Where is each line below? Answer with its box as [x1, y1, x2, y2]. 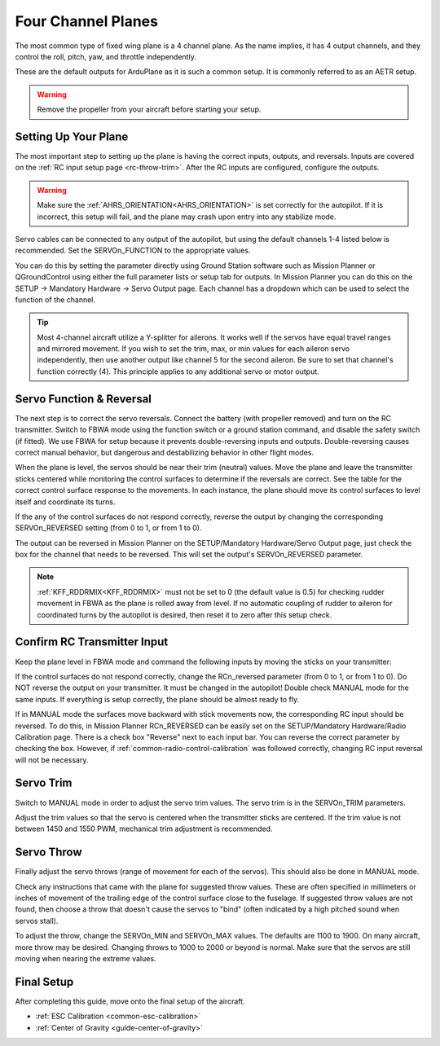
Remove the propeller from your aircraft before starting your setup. [37, 104, 262, 114]
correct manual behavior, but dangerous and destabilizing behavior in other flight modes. [15, 447, 314, 457]
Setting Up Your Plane [15, 130, 129, 143]
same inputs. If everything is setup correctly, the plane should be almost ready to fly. [15, 694, 300, 704]
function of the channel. [15, 294, 96, 305]
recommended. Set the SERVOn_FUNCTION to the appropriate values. [15, 245, 251, 256]
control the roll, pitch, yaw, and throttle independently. [15, 51, 197, 61]
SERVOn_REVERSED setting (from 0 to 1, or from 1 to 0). [15, 523, 202, 533]
